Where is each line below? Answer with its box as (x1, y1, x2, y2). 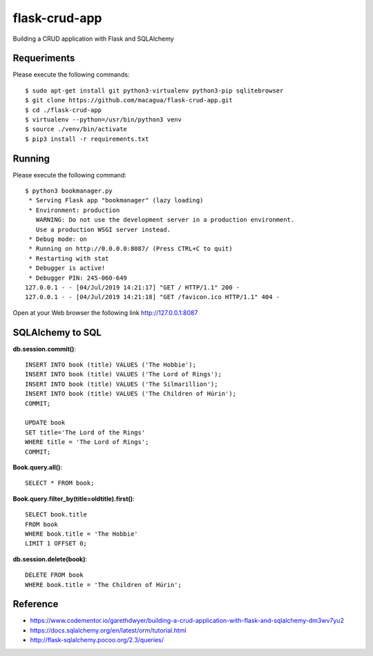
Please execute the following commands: (12, 70, 130, 79)
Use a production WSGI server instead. (35, 225, 171, 233)
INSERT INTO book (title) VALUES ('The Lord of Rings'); (25, 370, 222, 378)
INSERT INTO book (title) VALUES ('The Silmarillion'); (25, 380, 218, 388)
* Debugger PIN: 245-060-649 (28, 273, 128, 282)
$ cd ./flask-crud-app (25, 106, 102, 114)
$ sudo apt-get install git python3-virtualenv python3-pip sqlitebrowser (25, 86, 284, 95)
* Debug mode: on (28, 235, 88, 243)
